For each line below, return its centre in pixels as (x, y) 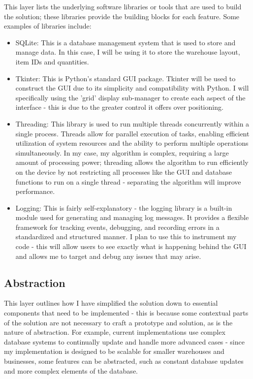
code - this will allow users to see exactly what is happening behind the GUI (131, 246)
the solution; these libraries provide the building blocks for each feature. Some (122, 16)
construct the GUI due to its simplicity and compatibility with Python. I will (132, 88)
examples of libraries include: (48, 26)
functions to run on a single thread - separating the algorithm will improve (128, 181)
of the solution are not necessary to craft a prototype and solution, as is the (118, 322)
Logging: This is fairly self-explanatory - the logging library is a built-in (124, 207)
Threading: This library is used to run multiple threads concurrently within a (132, 123)
